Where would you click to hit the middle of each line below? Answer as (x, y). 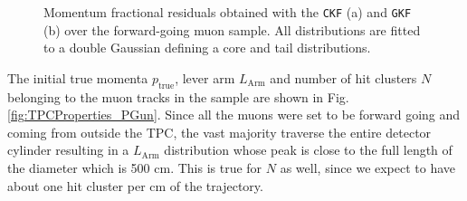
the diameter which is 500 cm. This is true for (135, 168)
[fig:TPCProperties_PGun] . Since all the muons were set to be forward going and (234, 115)
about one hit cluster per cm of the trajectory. (135, 185)
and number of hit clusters (343, 77)
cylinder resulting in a (68, 150)
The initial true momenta (78, 77)
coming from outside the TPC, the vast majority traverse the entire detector (219, 132)
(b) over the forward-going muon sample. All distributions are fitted (232, 29)
